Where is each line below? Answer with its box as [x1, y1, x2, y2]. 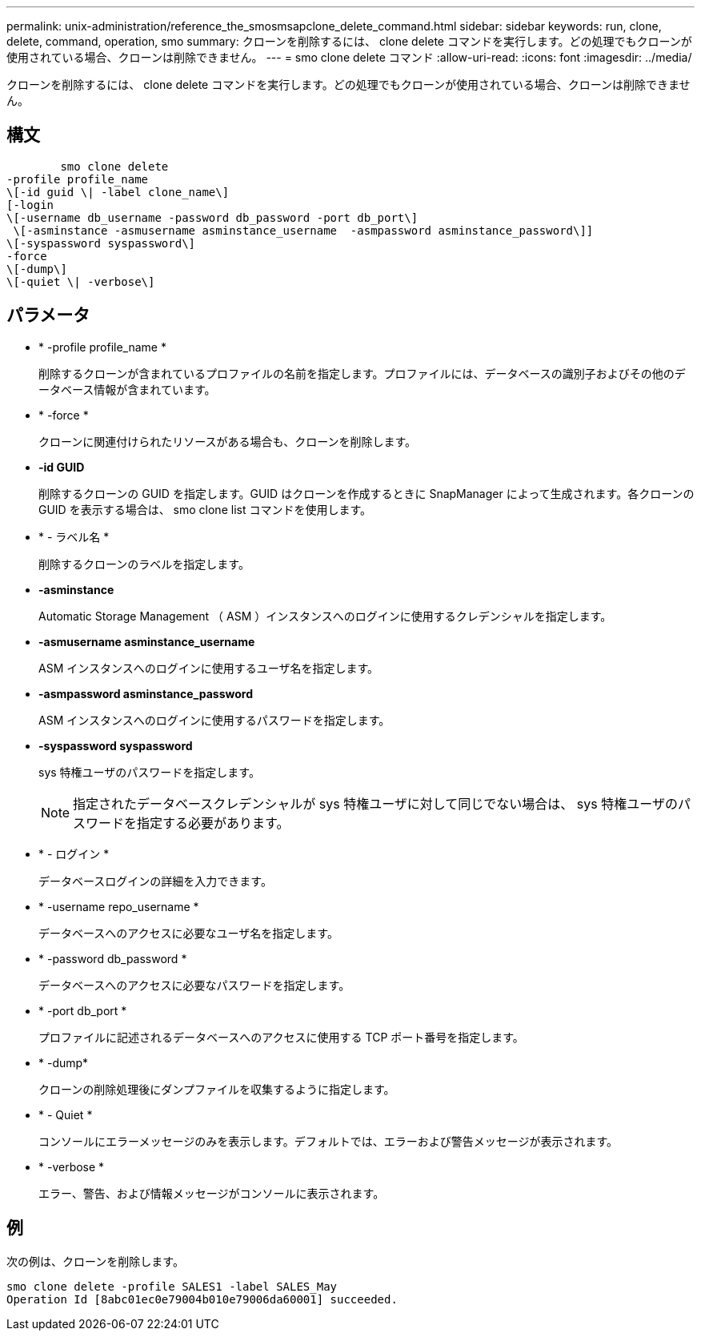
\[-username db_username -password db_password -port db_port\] [6, 211, 419, 224]
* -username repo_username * [38, 899, 199, 913]
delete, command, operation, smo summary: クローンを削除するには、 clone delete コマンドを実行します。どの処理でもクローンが [6, 34, 692, 48]
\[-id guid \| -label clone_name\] [6, 185, 230, 199]
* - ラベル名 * [38, 529, 110, 544]
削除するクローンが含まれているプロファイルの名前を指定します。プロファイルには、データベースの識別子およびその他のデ [38, 366, 686, 380]
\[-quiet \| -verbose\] [6, 275, 155, 288]
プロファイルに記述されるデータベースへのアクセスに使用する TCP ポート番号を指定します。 [38, 1030, 524, 1044]
